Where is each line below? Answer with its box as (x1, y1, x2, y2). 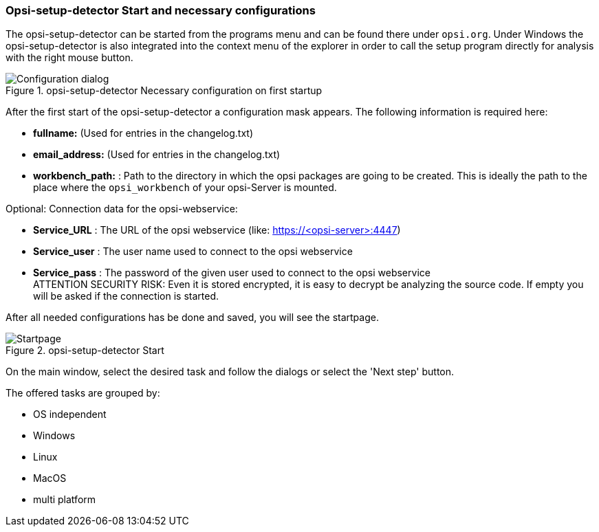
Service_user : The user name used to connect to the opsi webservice (33, 245, 353, 258)
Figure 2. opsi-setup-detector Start (6, 344, 164, 357)
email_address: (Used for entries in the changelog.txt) (33, 148, 281, 161)
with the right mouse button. (6, 52, 133, 64)
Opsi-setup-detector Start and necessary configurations (6, 3, 316, 17)
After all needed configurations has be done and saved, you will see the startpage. (6, 311, 379, 324)
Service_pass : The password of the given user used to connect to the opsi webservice (33, 267, 431, 279)
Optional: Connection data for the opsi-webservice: (6, 203, 238, 215)
